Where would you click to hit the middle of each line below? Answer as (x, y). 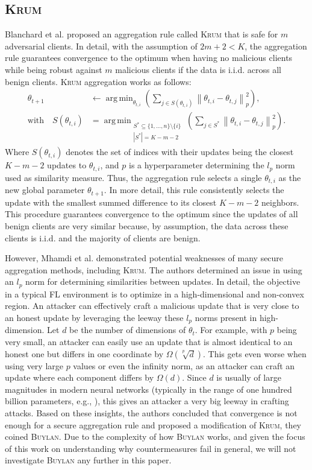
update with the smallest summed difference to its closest (111, 202)
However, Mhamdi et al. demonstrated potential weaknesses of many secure (144, 258)
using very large (34, 365)
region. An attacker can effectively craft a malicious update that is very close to (152, 306)
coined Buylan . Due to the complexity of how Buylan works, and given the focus (155, 437)
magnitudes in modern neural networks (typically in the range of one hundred (148, 389)
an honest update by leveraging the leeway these (94, 317)
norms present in (226, 317)
